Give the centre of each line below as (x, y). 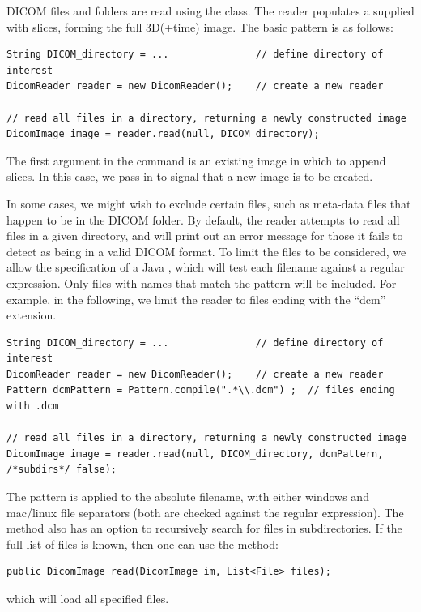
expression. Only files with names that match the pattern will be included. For (202, 282)
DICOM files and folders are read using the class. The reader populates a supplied (210, 11)
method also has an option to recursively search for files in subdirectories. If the (204, 528)
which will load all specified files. (88, 598)
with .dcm (33, 407)
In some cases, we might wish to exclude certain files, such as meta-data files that (209, 203)
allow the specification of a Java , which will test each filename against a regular (206, 267)
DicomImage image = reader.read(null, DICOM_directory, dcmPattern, (195, 454)
